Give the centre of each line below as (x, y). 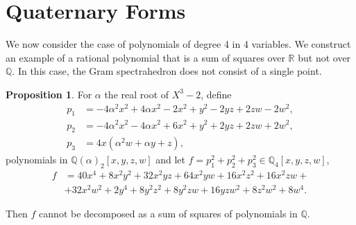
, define (216, 94)
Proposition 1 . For (49, 94)
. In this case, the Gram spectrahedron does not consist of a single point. (167, 71)
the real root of (137, 94)
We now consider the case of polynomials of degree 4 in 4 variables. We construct (178, 44)
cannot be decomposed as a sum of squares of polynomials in (168, 214)
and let (170, 160)
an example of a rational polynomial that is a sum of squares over (145, 57)
